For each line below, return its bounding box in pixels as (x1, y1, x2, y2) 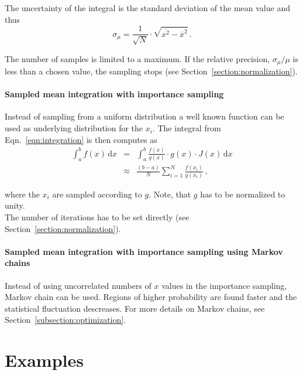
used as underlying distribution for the (5, 122, 143, 134)
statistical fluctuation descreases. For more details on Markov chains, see (5, 302, 265, 314)
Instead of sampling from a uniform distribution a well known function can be (5, 110, 284, 122)
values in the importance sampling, (161, 279, 287, 291)
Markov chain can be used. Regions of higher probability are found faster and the (5, 291, 297, 303)
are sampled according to (52, 187, 142, 200)
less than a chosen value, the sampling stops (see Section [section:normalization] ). (5, 65, 298, 77)
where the (5, 187, 40, 200)
